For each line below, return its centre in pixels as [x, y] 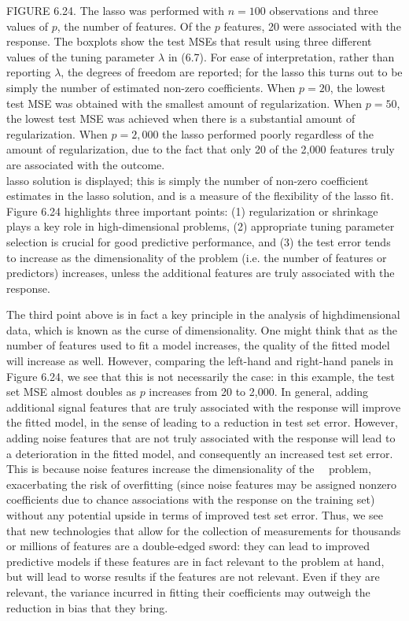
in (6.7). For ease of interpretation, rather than [281, 56]
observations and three [324, 10]
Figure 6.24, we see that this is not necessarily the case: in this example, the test [201, 376]
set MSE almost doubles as [71, 392]
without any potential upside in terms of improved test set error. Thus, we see [195, 515]
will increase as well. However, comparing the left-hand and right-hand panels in [200, 361]
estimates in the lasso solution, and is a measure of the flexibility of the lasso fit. [200, 196]
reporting [29, 72]
